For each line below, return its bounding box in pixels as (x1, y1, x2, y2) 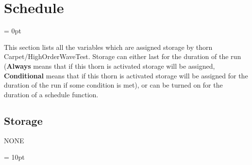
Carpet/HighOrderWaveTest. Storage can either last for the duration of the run (4, 51, 241, 61)
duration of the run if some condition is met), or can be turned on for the (4, 80, 223, 90)
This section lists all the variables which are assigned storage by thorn (4, 42, 213, 52)
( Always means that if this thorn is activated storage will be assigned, (4, 60, 215, 71)
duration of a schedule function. (4, 89, 99, 99)
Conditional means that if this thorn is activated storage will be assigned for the (4, 70, 248, 80)
